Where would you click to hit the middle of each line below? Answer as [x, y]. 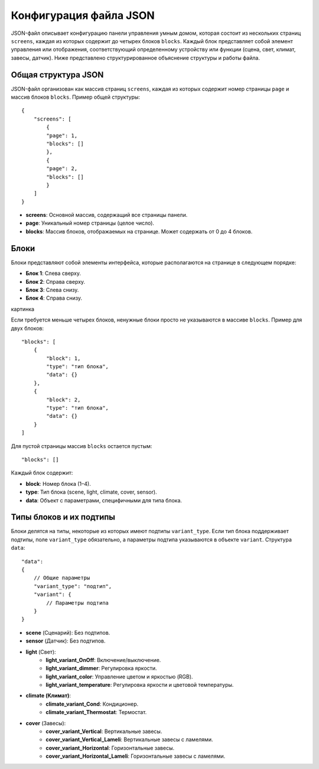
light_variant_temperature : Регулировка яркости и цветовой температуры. [140, 685]
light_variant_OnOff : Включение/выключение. [103, 660]
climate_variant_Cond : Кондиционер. [92, 704]
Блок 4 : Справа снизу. [54, 298]
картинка [23, 309]
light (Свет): [41, 652]
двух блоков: [27, 328]
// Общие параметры [62, 578]
